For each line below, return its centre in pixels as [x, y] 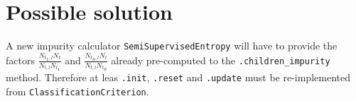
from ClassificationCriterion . [77, 91]
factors [20, 60]
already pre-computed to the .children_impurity [221, 60]
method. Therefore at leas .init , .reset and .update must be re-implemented [178, 77]
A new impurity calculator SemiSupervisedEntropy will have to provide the [172, 46]
